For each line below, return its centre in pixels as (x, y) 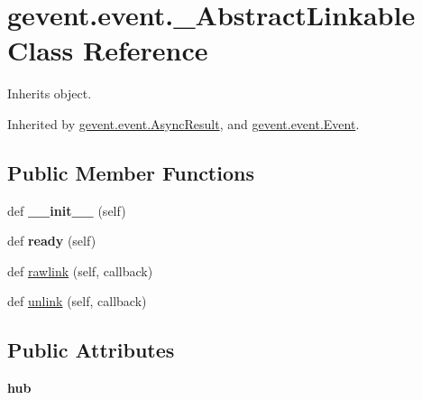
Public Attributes (91, 350)
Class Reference (108, 50)
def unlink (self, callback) (77, 301)
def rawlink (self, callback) (80, 270)
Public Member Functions (131, 172)
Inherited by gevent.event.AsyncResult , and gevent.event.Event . (183, 123)
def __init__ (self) (67, 210)
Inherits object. (50, 93)
